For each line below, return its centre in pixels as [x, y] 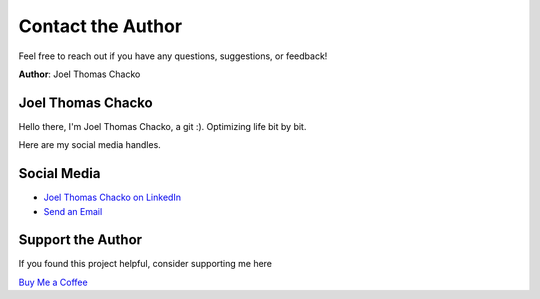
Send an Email [73, 211]
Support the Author [80, 240]
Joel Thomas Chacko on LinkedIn [112, 197]
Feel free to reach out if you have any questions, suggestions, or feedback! [173, 56]
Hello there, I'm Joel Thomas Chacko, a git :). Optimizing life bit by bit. [162, 126]
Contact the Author [100, 26]
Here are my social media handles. [90, 145]
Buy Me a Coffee [53, 282]
